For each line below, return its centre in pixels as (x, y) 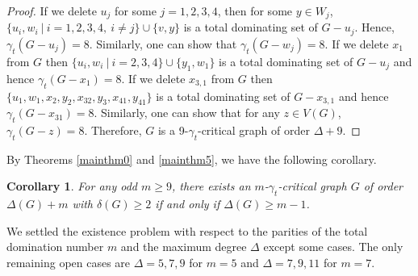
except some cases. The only (333, 247)
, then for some (255, 10)
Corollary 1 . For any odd (72, 186)
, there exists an (211, 186)
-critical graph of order (253, 130)
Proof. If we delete (52, 10)
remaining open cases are (69, 263)
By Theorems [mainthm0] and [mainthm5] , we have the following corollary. (192, 159)
